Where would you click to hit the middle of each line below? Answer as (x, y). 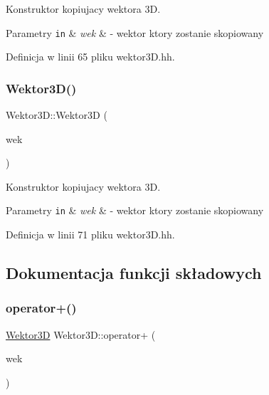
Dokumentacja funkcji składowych (134, 273)
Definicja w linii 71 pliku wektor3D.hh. (90, 235)
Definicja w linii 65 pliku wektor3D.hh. (90, 57)
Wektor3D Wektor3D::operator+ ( (81, 334)
